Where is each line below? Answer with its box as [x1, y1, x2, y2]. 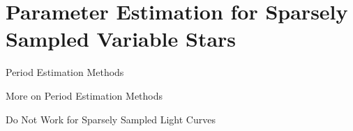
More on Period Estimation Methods [6, 88, 163, 102]
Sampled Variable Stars [6, 24, 236, 53]
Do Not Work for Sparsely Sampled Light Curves [6, 111, 216, 126]
